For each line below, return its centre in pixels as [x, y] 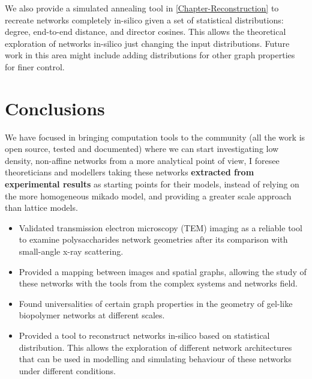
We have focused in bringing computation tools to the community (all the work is [155, 137]
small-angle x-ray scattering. [71, 251]
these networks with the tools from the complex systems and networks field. [158, 283]
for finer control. [35, 66]
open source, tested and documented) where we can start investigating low [142, 149]
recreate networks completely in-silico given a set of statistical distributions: [144, 20]
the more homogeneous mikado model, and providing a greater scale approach [148, 196]
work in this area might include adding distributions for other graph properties [150, 55]
